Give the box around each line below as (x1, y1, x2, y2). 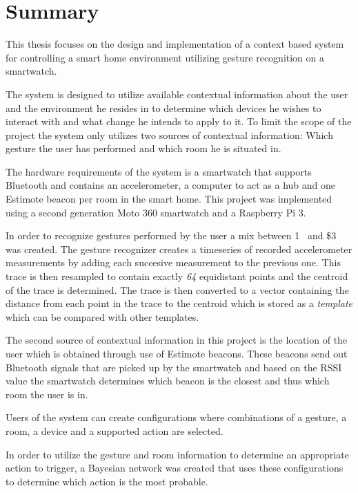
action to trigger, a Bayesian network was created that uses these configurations (6, 461, 344, 475)
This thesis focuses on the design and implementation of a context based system (6, 37, 344, 51)
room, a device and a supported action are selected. (6, 423, 223, 438)
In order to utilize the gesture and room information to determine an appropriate (6, 447, 349, 461)
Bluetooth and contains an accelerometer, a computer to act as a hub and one (6, 178, 335, 192)
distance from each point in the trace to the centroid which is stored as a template (6, 296, 353, 310)
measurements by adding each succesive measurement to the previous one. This (6, 255, 341, 270)
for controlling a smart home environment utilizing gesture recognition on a (6, 50, 325, 64)
